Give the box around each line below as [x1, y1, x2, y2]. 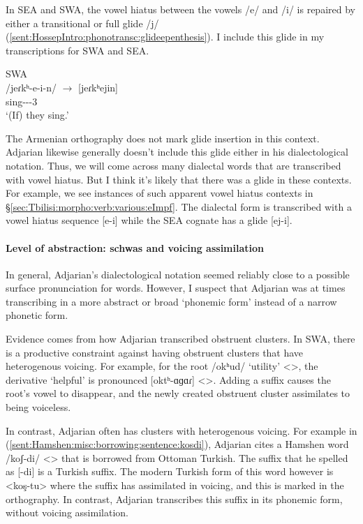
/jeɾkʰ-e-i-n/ [6, 80, 57, 94]
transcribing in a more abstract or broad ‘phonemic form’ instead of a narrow [6, 294, 337, 308]
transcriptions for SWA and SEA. [6, 43, 149, 57]
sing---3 [6, 93, 38, 108]
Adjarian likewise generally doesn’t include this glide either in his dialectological [6, 144, 348, 159]
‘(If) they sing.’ [6, 107, 69, 122]
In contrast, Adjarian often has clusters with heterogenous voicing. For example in [6, 423, 357, 437]
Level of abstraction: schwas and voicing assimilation [6, 240, 265, 255]
